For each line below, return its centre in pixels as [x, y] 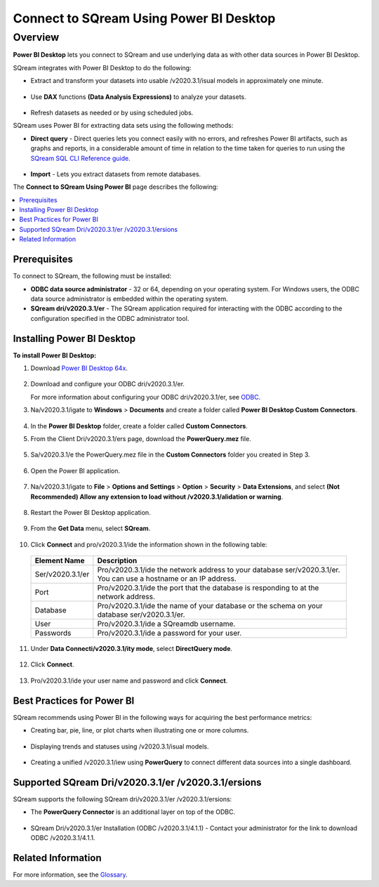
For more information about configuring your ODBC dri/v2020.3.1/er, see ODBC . [146, 397]
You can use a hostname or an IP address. [167, 579]
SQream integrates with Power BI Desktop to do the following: [102, 67]
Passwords [53, 633]
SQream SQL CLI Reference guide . [80, 158]
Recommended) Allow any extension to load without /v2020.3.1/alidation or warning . [157, 497]
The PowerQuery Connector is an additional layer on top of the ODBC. [133, 812]
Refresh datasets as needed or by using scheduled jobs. [112, 112]
